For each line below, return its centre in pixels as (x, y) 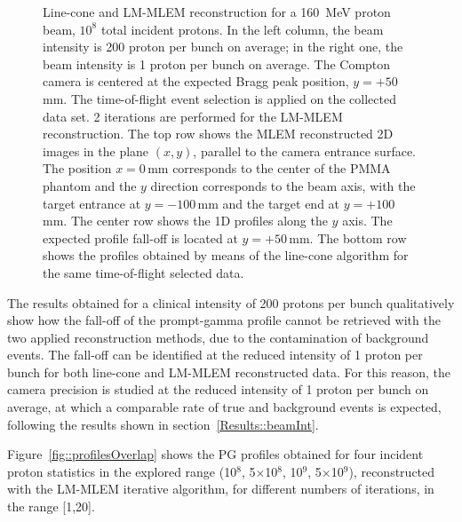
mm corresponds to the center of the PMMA (269, 168)
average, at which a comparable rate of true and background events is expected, (224, 407)
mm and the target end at (269, 203)
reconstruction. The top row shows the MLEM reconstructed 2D (218, 134)
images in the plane (96, 150)
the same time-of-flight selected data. (143, 272)
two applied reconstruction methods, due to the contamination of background (218, 337)
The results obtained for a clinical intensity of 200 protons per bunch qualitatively (231, 302)
